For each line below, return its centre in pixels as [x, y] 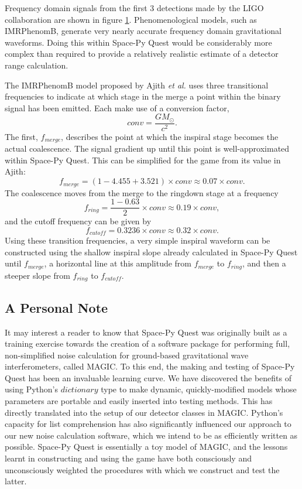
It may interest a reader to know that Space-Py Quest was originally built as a [146, 332]
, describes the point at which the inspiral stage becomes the [170, 136]
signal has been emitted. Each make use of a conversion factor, [117, 107]
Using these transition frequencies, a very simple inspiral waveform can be [138, 240]
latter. [16, 481]
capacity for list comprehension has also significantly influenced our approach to [148, 424]
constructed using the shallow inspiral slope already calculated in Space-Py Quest [151, 252]
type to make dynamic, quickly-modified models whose [199, 389]
